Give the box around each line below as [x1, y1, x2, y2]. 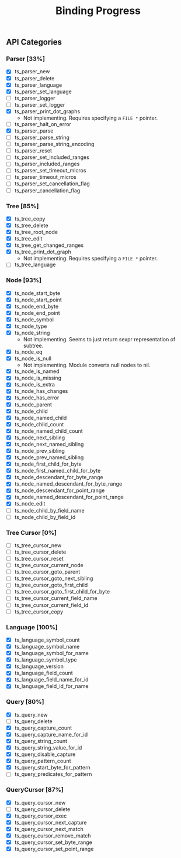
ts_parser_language [14, 81, 62, 89]
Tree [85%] [6, 202, 39, 210]
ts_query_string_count [14, 737, 68, 744]
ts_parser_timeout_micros [14, 174, 77, 181]
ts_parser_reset [14, 147, 53, 154]
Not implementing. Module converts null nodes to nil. [23, 362, 151, 369]
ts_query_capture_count [14, 724, 72, 731]
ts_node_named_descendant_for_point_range [14, 494, 124, 501]
